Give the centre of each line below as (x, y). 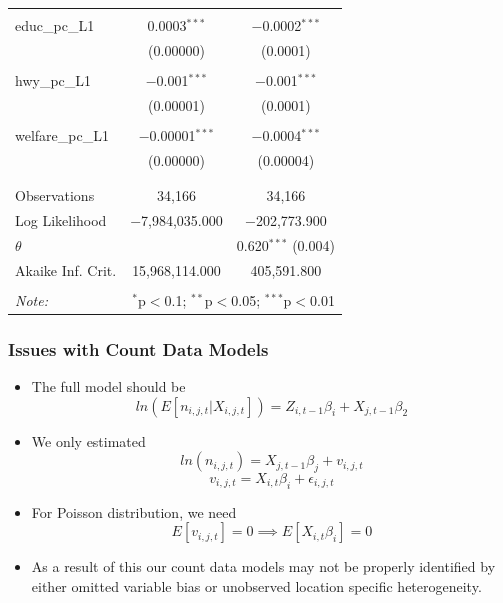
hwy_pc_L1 (53, 79)
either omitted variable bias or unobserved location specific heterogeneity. (256, 585)
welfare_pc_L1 (62, 134)
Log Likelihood (61, 219)
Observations (55, 195)
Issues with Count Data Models (138, 348)
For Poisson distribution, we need (134, 511)
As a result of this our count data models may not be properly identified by (263, 566)
